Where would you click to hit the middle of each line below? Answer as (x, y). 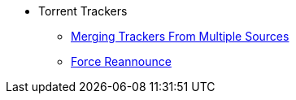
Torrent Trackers (83, 11)
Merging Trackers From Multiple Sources (180, 36)
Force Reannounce (121, 61)
